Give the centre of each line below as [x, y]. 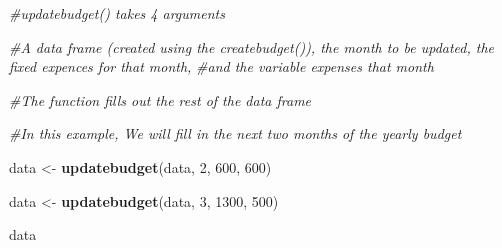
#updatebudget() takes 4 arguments [117, 13]
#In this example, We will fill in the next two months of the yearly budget [235, 133]
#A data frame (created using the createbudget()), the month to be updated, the [252, 46]
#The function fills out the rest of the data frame [160, 99]
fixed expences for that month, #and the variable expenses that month [221, 66]
